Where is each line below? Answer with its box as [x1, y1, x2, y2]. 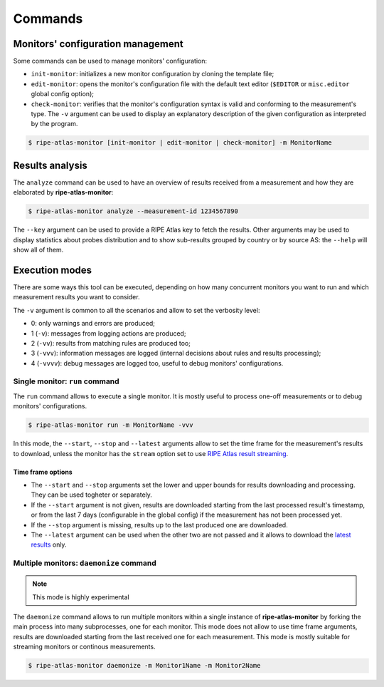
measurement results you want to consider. [13, 293, 140, 301]
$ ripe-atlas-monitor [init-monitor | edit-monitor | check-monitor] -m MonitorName [28, 139, 332, 147]
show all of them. [13, 246, 64, 254]
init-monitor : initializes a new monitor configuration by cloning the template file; [31, 70, 274, 78]
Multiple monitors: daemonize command [13, 558, 156, 568]
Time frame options [13, 468, 73, 476]
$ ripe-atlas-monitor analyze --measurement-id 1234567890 [28, 207, 238, 215]
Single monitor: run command [13, 376, 120, 386]
